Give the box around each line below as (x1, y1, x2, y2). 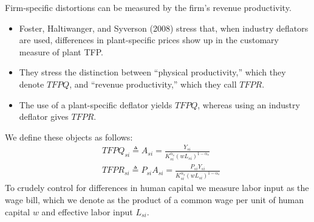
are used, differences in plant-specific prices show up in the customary (19, 33, 279, 46)
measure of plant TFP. (19, 45, 103, 58)
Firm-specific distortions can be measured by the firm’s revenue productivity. (5, 1, 292, 13)
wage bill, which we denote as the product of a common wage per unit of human (5, 193, 304, 206)
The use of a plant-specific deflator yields (19, 98, 172, 111)
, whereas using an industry (197, 98, 300, 111)
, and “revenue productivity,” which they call (69, 77, 237, 90)
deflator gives (19, 110, 69, 123)
